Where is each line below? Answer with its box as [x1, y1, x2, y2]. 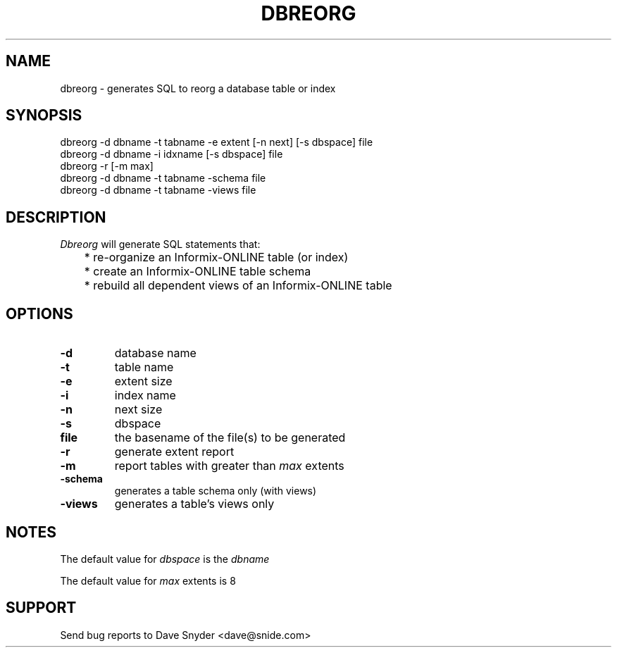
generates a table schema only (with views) [114, 485, 317, 497]
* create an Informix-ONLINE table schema [84, 264, 311, 279]
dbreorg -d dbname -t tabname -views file [60, 184, 256, 197]
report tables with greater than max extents [114, 459, 344, 473]
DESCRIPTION [6, 208, 106, 226]
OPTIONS [6, 304, 73, 323]
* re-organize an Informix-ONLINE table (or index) [84, 250, 349, 265]
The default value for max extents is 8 [60, 574, 236, 587]
